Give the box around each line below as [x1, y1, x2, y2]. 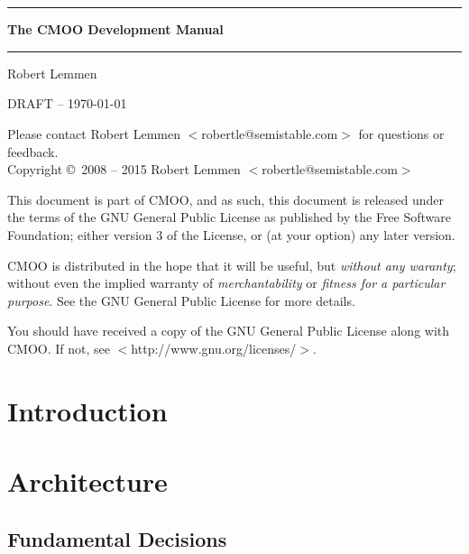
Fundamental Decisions [7, 524, 227, 552]
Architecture [7, 463, 168, 500]
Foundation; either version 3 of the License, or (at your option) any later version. [7, 225, 455, 244]
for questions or [358, 124, 445, 143]
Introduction [7, 392, 168, 429]
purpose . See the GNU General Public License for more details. [7, 291, 355, 309]
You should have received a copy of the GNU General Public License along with [7, 321, 450, 340]
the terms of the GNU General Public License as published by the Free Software [7, 208, 452, 226]
